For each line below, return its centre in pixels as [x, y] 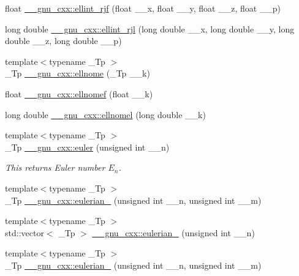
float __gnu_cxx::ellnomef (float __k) [79, 93]
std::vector [25, 232]
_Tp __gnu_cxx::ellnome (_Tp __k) [78, 73]
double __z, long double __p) [63, 41]
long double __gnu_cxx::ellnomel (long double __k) [105, 114]
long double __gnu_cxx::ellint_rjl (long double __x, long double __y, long [150, 28]
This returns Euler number [55, 167]
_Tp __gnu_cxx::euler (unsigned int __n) [87, 147]
